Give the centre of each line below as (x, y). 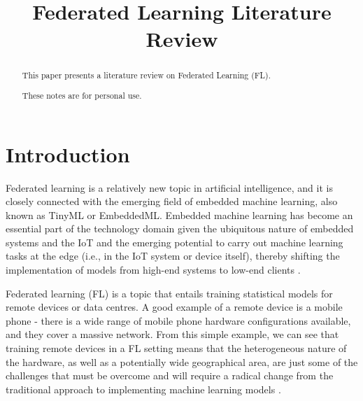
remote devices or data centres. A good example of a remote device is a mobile (174, 307)
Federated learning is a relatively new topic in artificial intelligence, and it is (169, 187)
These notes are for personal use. (82, 95)
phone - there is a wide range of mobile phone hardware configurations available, (178, 320)
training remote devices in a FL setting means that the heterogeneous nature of (176, 348)
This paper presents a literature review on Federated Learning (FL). (146, 75)
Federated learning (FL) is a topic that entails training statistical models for (169, 293)
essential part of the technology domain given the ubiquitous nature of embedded (180, 228)
